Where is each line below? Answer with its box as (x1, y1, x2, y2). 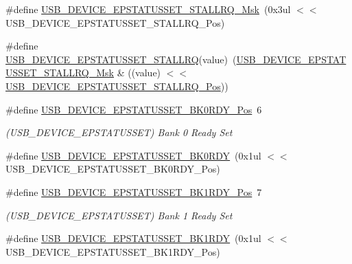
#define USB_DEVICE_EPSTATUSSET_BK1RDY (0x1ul (5, 231, 261, 245)
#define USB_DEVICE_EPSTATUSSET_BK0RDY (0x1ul (5, 148, 261, 162)
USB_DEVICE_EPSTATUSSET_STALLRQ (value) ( (5, 52, 237, 66)
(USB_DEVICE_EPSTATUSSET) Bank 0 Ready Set (5, 125, 233, 140)
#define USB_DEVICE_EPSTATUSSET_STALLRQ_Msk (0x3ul (5, 2, 291, 16)
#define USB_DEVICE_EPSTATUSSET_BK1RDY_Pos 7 (5, 184, 262, 199)
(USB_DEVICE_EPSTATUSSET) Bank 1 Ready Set (5, 208, 233, 222)
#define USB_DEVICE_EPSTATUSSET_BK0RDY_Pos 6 (5, 102, 262, 116)
